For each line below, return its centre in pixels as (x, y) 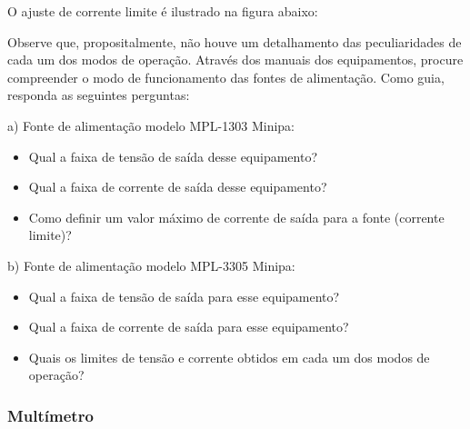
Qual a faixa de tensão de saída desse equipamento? (173, 156)
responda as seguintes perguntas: (99, 95)
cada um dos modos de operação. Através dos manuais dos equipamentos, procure (235, 60)
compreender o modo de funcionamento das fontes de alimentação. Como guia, (226, 77)
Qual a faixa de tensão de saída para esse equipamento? (184, 296)
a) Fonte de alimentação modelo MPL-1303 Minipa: (151, 125)
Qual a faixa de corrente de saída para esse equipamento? (189, 327)
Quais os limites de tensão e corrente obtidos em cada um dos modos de (229, 357)
